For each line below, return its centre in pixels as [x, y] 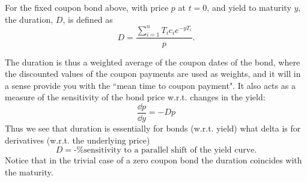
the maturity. [29, 171]
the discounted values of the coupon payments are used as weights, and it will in [153, 74]
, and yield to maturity [249, 7]
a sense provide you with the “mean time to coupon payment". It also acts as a [150, 85]
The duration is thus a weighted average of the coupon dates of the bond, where [153, 62]
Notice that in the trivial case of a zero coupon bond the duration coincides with [153, 160]
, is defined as [88, 19]
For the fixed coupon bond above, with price [87, 7]
